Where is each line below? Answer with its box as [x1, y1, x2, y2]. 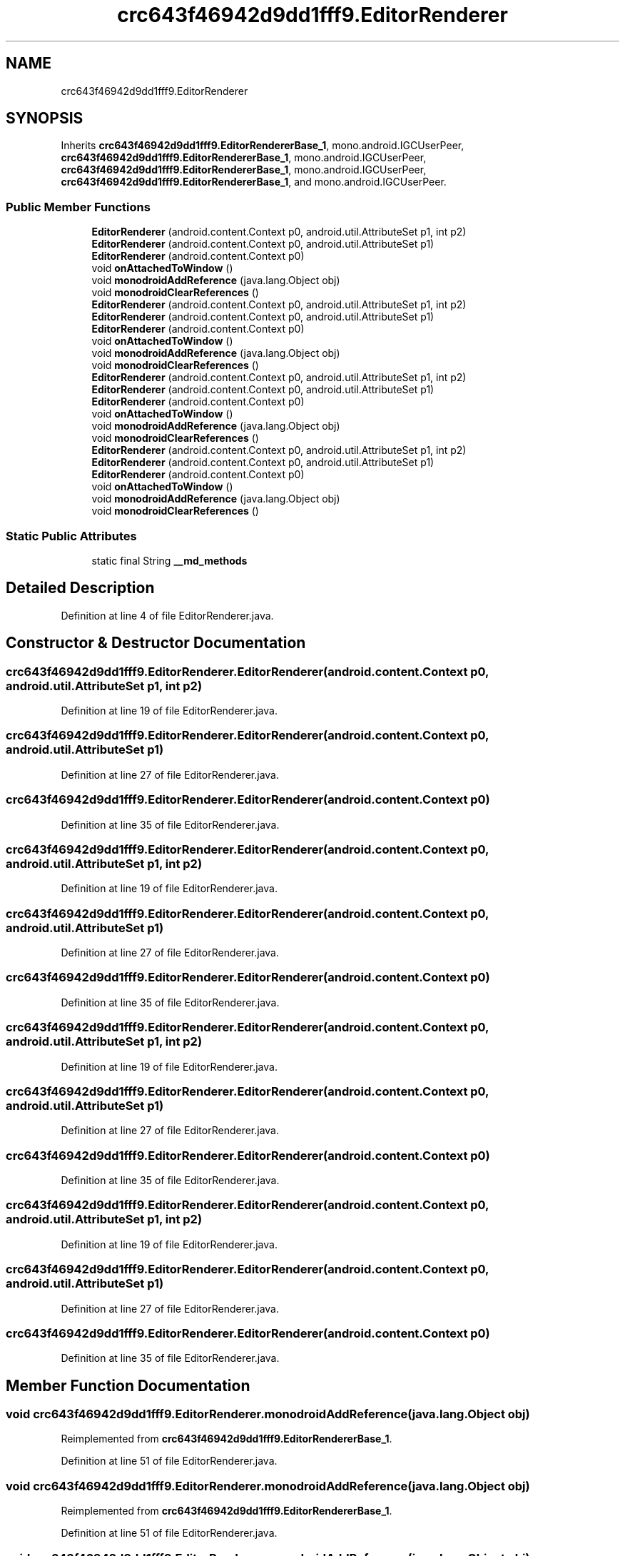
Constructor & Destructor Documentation [6, 634, 306, 652]
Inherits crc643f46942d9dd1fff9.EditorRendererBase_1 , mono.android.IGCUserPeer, [61, 139, 464, 152]
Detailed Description [6, 579, 155, 597]
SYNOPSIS [6, 109, 83, 128]
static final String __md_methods [91, 554, 248, 567]
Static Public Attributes [6, 528, 137, 543]
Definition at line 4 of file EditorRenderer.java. [61, 609, 274, 622]
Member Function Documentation [6, 1376, 250, 1395]
